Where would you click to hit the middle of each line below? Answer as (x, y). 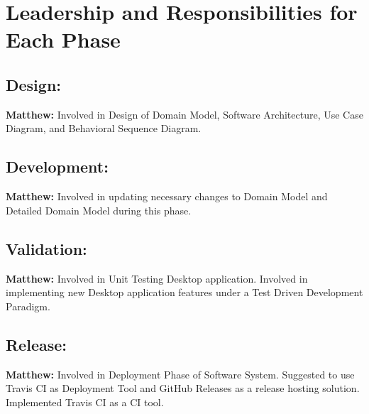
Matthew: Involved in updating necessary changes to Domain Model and (167, 196)
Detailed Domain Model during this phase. (99, 210)
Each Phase (63, 39)
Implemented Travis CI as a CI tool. (85, 402)
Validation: (46, 248)
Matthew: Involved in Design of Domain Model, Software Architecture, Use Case (184, 114)
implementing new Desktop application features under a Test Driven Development (184, 292)
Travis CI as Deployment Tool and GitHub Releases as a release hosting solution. (183, 388)
